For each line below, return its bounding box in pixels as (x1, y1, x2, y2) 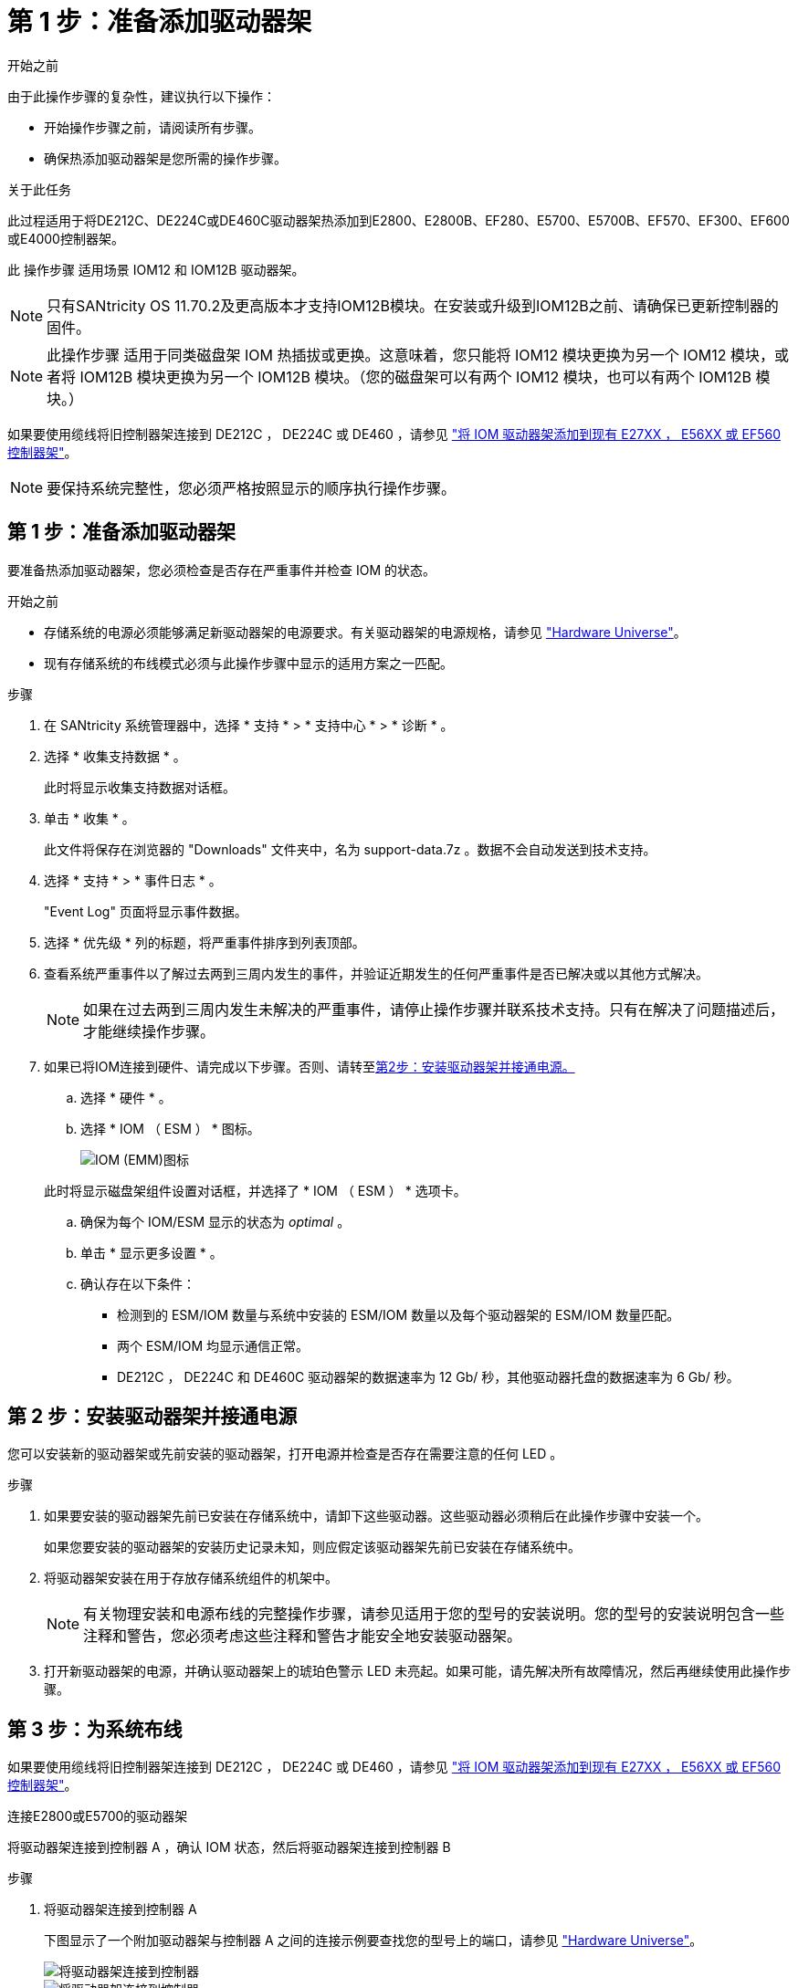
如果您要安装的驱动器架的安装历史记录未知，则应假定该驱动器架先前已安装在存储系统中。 (44, 1539, 581, 1555)
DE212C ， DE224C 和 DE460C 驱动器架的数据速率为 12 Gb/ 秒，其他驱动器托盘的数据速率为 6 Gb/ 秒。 (117, 1368, 740, 1385)
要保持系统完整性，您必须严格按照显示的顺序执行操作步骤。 (47, 478, 457, 497)
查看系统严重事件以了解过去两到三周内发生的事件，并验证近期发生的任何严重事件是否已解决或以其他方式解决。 (44, 965, 709, 981)
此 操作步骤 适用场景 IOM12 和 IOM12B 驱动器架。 (7, 261, 305, 277)
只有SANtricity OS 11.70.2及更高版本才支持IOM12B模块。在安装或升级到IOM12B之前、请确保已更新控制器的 (47, 296, 779, 315)
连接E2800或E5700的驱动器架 (7, 1808, 188, 1825)
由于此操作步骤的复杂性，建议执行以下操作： (7, 88, 276, 104)
